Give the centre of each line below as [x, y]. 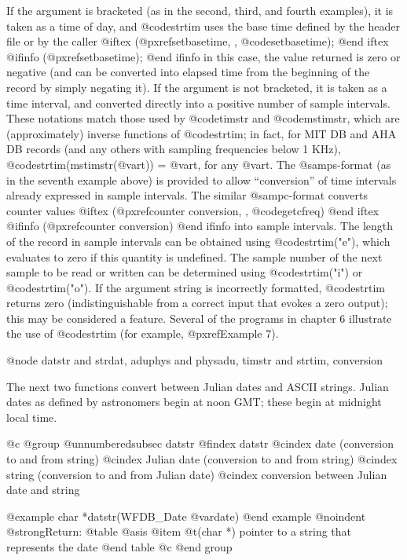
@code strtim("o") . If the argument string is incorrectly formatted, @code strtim [196, 287]
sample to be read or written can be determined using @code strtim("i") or [185, 272]
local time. [32, 417]
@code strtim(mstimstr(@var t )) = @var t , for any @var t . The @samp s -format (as [199, 164]
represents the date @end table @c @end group [119, 547]
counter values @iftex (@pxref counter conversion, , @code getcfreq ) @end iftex [193, 210]
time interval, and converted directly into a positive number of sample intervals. [198, 102]
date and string [43, 490]
